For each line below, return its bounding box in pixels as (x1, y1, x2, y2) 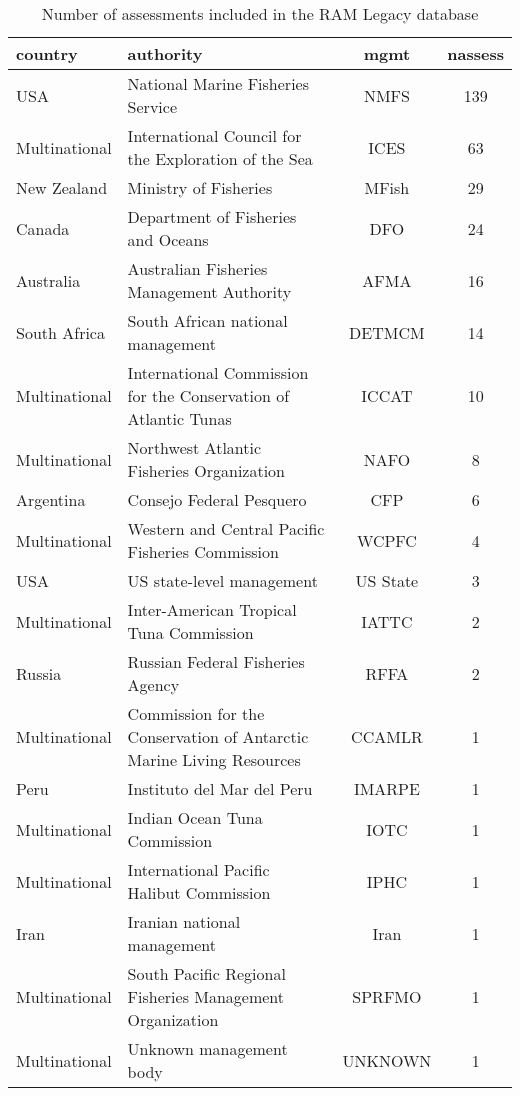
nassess (447, 42, 504, 65)
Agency (127, 673, 180, 696)
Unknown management (127, 1037, 288, 1060)
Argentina (16, 488, 86, 511)
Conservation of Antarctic (127, 725, 309, 748)
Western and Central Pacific (127, 517, 325, 540)
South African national (127, 309, 288, 332)
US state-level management (127, 569, 318, 592)
